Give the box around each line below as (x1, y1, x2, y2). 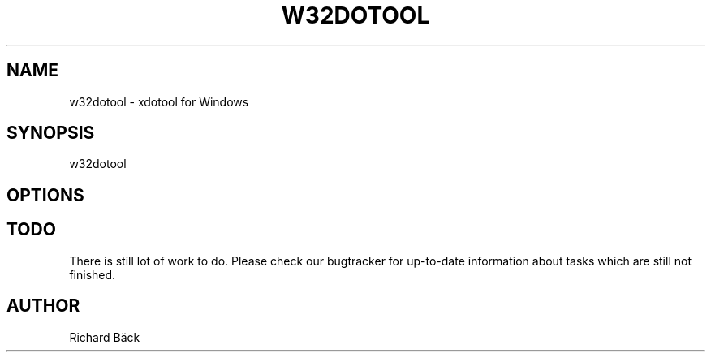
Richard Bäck (69, 330, 140, 344)
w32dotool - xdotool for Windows (69, 94, 249, 109)
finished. (69, 267, 116, 282)
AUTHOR (6, 295, 80, 317)
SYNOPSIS (6, 123, 95, 144)
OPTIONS (6, 184, 84, 205)
